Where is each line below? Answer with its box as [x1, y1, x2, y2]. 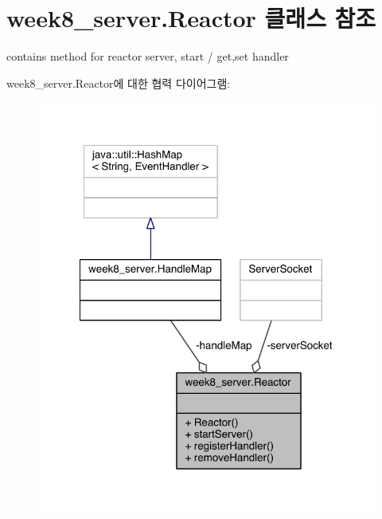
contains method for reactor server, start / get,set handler [6, 48, 289, 65]
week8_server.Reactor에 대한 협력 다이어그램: [6, 74, 231, 91]
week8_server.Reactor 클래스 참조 [6, 2, 376, 34]
